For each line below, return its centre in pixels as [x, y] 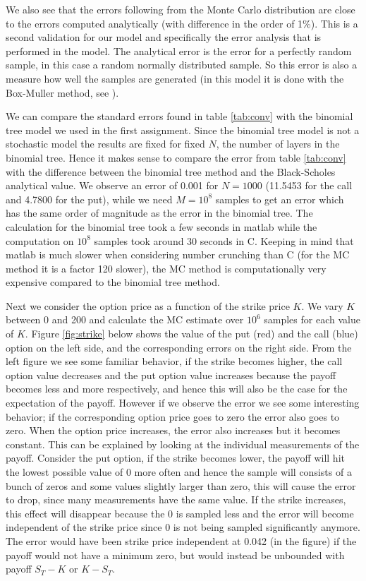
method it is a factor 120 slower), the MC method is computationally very [166, 268]
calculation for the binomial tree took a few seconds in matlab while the [161, 226]
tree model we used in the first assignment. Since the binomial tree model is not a [183, 130]
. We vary [322, 305]
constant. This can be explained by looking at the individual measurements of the [183, 444]
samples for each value [312, 319]
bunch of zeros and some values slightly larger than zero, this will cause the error [181, 485]
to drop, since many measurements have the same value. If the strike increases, [176, 499]
